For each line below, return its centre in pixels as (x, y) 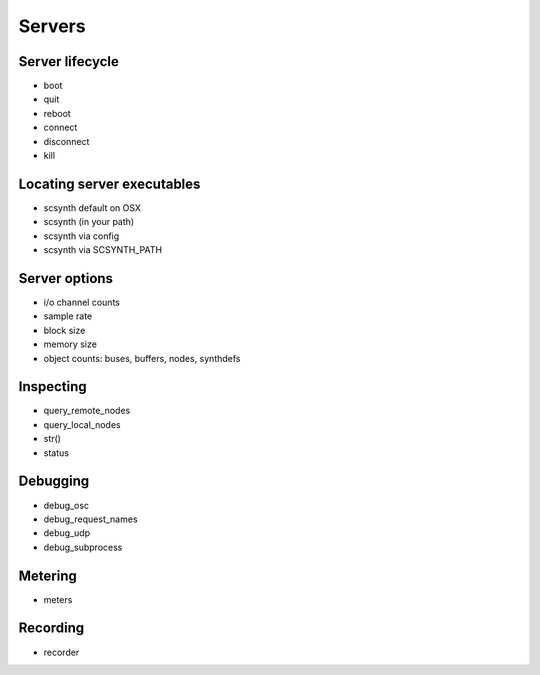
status (56, 452)
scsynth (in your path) (89, 222)
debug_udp (66, 533)
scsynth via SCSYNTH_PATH (103, 250)
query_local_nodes (82, 424)
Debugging (54, 481)
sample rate (68, 316)
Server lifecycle (68, 61)
